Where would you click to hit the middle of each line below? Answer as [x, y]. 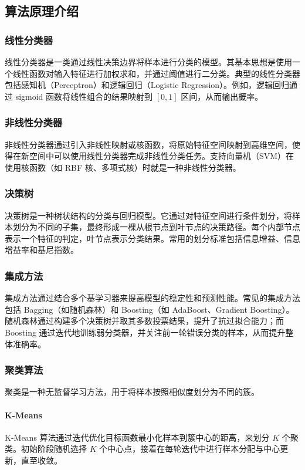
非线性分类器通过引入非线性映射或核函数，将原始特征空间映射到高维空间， [148, 144]
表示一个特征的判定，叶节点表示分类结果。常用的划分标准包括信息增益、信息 [152, 238]
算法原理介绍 [42, 11]
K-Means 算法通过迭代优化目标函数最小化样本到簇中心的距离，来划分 [137, 437]
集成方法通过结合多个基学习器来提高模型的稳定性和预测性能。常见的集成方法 [152, 298]
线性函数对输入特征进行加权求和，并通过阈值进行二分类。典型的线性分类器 [156, 73]
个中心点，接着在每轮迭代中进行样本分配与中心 [190, 449]
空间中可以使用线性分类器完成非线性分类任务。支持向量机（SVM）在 [162, 156]
